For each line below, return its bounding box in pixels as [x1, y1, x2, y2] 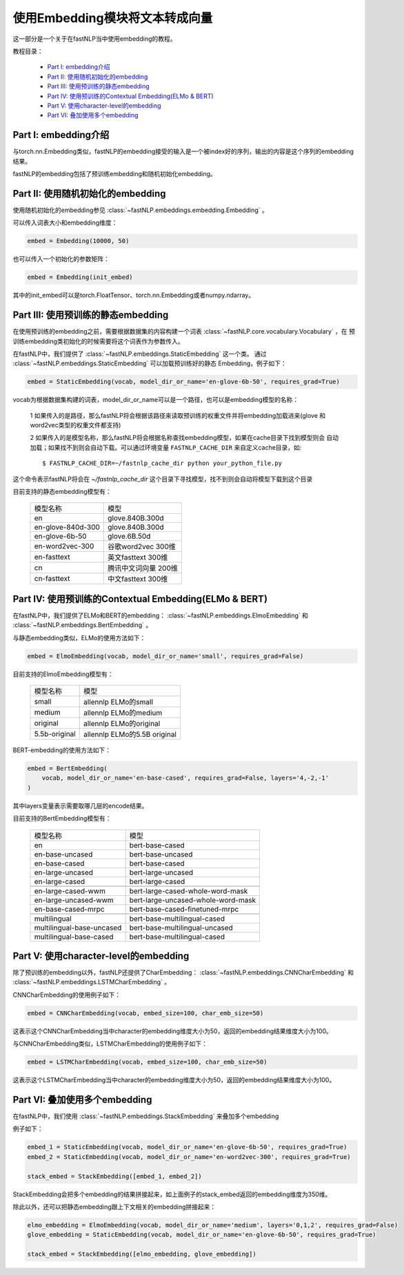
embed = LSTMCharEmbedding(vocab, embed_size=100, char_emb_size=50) [27, 1058, 267, 1066]
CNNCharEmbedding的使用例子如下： [12, 990, 121, 999]
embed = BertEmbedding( [27, 765, 108, 773]
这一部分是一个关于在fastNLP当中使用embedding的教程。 [12, 35, 176, 43]
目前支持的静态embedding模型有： [12, 487, 112, 495]
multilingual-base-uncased [34, 923, 122, 932]
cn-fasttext [34, 574, 70, 584]
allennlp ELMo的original [83, 719, 161, 729]
